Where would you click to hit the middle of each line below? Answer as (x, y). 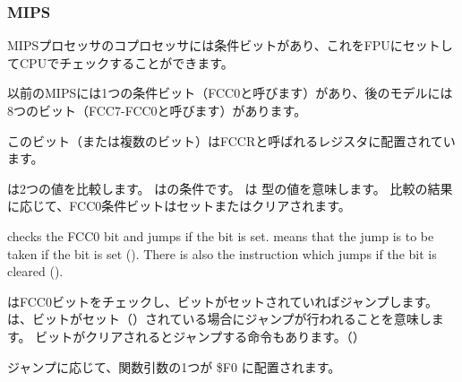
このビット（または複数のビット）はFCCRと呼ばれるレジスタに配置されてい (231, 140)
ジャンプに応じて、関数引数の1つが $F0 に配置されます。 (174, 366)
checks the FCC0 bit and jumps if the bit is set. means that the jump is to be (221, 235)
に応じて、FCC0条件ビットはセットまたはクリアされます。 (179, 206)
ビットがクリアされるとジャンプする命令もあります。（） (200, 336)
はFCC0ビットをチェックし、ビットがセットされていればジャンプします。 (223, 301)
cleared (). (35, 271)
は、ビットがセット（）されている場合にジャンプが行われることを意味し (219, 319)
